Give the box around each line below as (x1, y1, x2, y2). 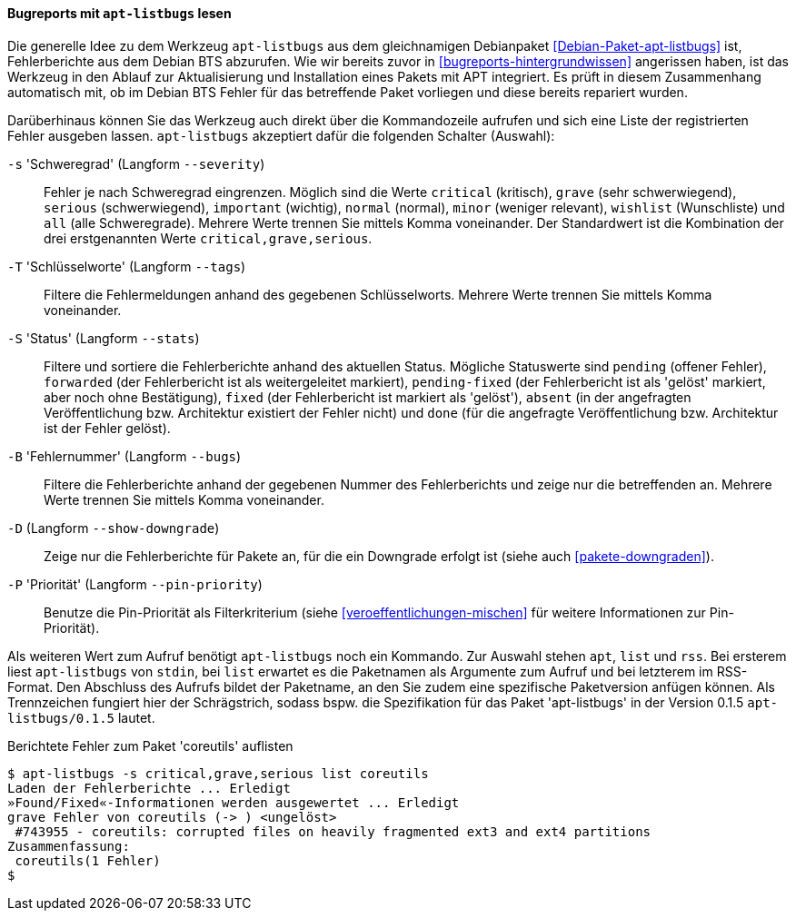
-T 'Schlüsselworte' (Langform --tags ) (7, 258, 246, 274)
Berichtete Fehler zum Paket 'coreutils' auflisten (7, 737, 294, 754)
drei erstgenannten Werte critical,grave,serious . (44, 230, 373, 246)
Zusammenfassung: (7, 838, 130, 854)
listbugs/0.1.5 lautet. (7, 709, 155, 726)
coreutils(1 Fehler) (15, 853, 161, 868)
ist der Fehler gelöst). (44, 420, 171, 436)
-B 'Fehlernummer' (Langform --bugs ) (7, 448, 242, 464)
